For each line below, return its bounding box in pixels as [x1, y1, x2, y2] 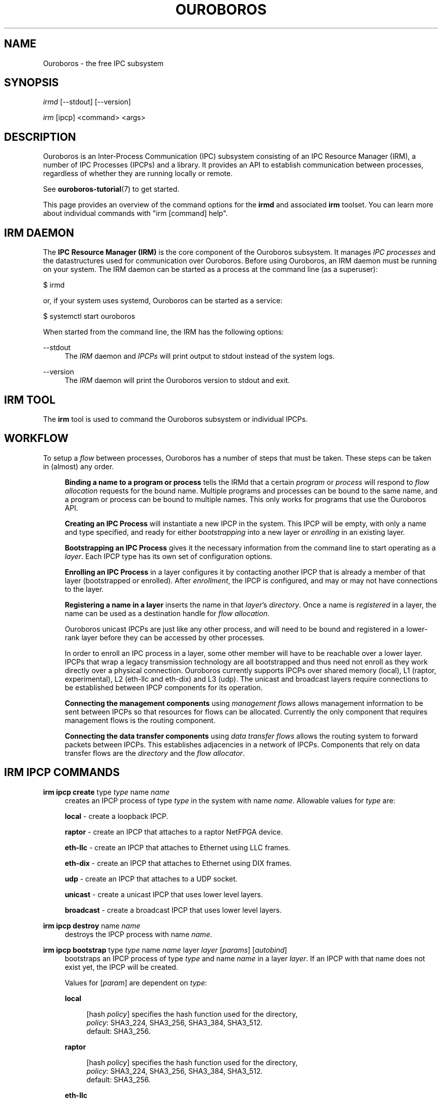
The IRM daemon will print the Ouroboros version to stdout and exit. [65, 376, 290, 385]
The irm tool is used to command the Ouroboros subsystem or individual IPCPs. [43, 414, 308, 423]
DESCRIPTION [4, 130, 76, 143]
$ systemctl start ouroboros [43, 312, 135, 321]
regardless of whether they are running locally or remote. [43, 169, 233, 178]
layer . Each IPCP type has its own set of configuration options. [65, 552, 272, 561]
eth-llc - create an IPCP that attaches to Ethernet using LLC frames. [65, 843, 291, 852]
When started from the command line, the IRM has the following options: [43, 327, 284, 337]
